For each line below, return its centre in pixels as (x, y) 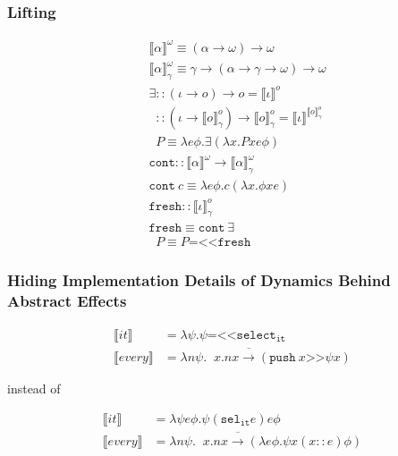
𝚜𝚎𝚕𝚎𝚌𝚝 (256, 335)
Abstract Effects (67, 301)
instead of (34, 388)
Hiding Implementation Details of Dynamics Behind (199, 280)
